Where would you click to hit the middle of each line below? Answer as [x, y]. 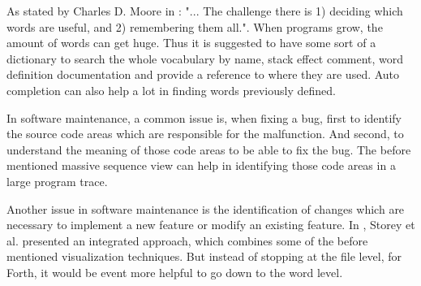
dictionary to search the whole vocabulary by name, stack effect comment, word [205, 58]
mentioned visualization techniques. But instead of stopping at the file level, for [204, 256]
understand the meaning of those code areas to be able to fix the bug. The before [209, 149]
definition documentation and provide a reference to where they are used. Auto [203, 74]
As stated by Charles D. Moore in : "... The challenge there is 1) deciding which [205, 11]
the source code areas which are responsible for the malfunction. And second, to [205, 134]
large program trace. [57, 181]
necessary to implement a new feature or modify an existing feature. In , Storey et [211, 225]
